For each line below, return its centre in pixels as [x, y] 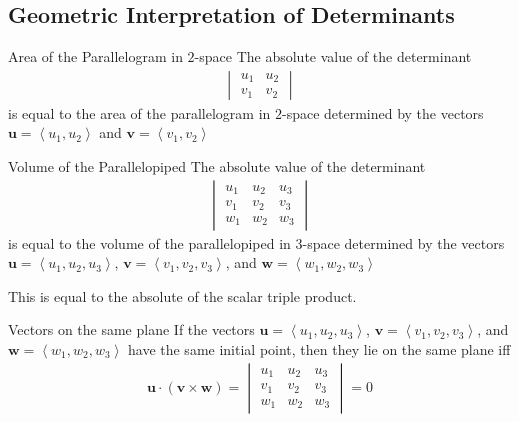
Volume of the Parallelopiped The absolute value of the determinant [217, 166]
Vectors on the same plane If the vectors [131, 329]
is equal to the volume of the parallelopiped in [149, 242]
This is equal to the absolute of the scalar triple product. [182, 295]
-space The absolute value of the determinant [333, 56]
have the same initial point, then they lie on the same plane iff [319, 349]
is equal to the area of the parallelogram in [139, 112]
